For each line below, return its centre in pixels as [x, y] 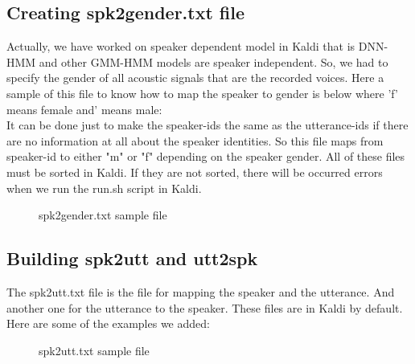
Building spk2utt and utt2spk [132, 258]
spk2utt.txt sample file [94, 350]
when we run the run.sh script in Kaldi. [104, 188]
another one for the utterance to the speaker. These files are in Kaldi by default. [205, 307]
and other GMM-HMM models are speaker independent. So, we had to [214, 61]
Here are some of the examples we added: [108, 323]
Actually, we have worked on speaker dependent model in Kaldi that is [181, 46]
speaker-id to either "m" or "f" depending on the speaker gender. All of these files [206, 156]
